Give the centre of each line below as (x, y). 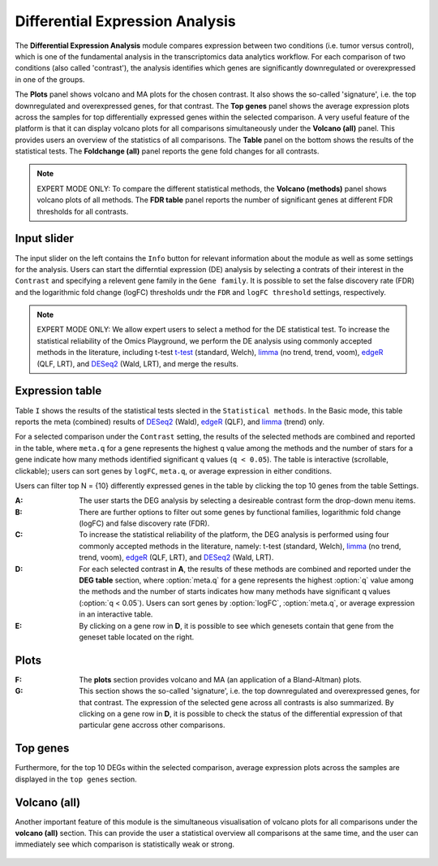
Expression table (58, 391)
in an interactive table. (116, 614)
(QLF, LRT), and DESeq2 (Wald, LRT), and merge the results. (137, 364)
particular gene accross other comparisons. (152, 725)
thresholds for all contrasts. (83, 211)
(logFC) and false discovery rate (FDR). (144, 523)
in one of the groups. (50, 79)
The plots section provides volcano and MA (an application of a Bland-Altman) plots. (221, 679)
